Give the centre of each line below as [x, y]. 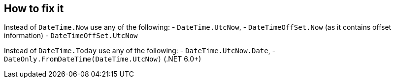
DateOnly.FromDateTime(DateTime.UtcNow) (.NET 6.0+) [103, 59]
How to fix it [34, 9]
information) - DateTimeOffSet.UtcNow [71, 36]
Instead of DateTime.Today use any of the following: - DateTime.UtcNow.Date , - [140, 51]
